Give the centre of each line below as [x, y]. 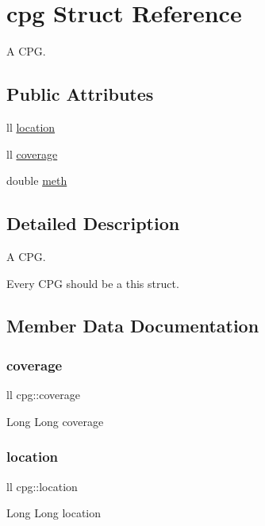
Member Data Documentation [133, 326]
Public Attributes [80, 94]
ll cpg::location [42, 486]
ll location [31, 127]
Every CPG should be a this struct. [93, 283]
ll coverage [32, 154]
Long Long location [54, 513]
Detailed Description [93, 223]
